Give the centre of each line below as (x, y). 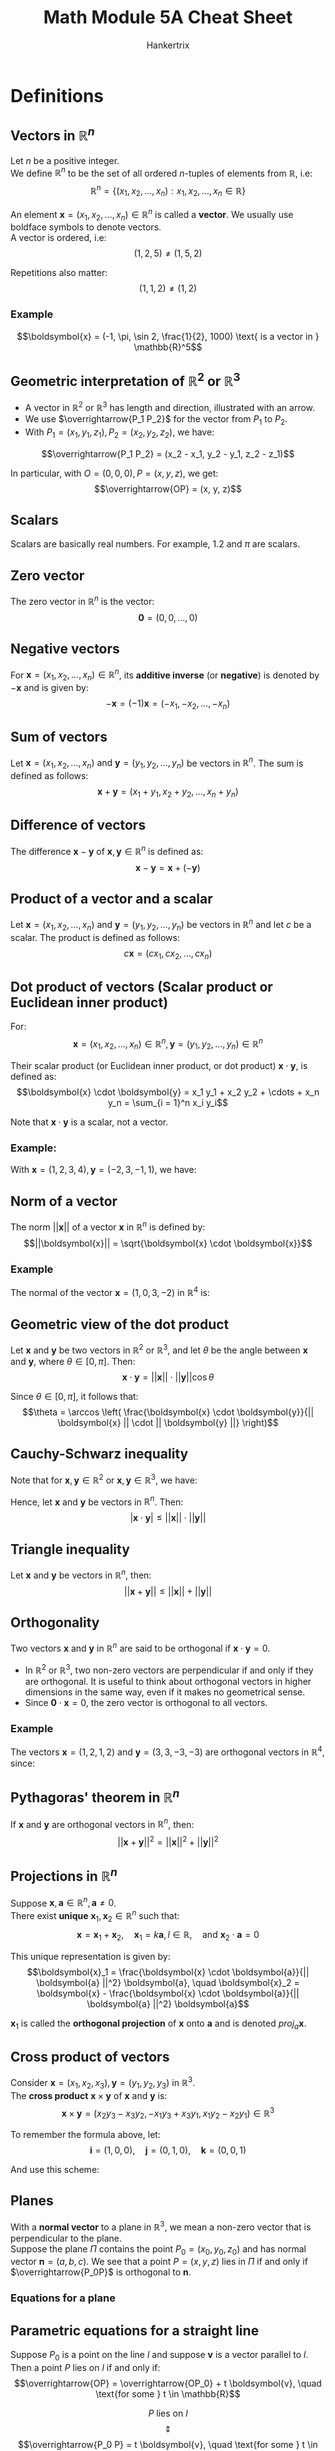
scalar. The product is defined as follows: (95, 937)
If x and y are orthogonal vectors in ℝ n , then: (102, 1823)
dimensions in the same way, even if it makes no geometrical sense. (165, 1692)
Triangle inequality (70, 1549)
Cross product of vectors (90, 2056)
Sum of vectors (59, 737)
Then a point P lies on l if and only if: (85, 2367)
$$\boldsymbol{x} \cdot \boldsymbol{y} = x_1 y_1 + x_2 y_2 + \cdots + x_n (168, 1092)
